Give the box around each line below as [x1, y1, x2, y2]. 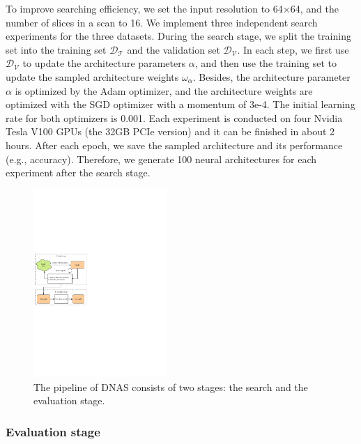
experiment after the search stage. [6, 165, 151, 180]
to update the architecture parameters [22, 56, 186, 70]
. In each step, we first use [237, 42, 349, 56]
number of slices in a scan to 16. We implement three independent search [6, 15, 318, 29]
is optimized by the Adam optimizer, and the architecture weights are [15, 83, 313, 98]
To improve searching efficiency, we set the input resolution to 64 [6, 1, 283, 15]
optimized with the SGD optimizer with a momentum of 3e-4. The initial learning [6, 97, 355, 112]
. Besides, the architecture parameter [192, 69, 351, 84]
